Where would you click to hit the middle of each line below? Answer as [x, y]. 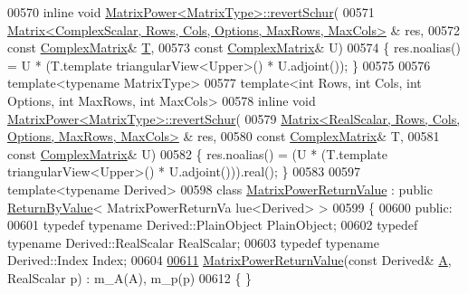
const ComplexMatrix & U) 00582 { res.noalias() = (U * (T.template [197, 153]
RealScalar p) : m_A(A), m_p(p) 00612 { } [130, 277]
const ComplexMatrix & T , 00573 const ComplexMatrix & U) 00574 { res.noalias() [234, 47]
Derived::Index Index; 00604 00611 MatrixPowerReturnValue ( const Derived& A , [229, 260]
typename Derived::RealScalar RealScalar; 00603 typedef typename [193, 242]
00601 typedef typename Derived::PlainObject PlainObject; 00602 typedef [213, 225]
